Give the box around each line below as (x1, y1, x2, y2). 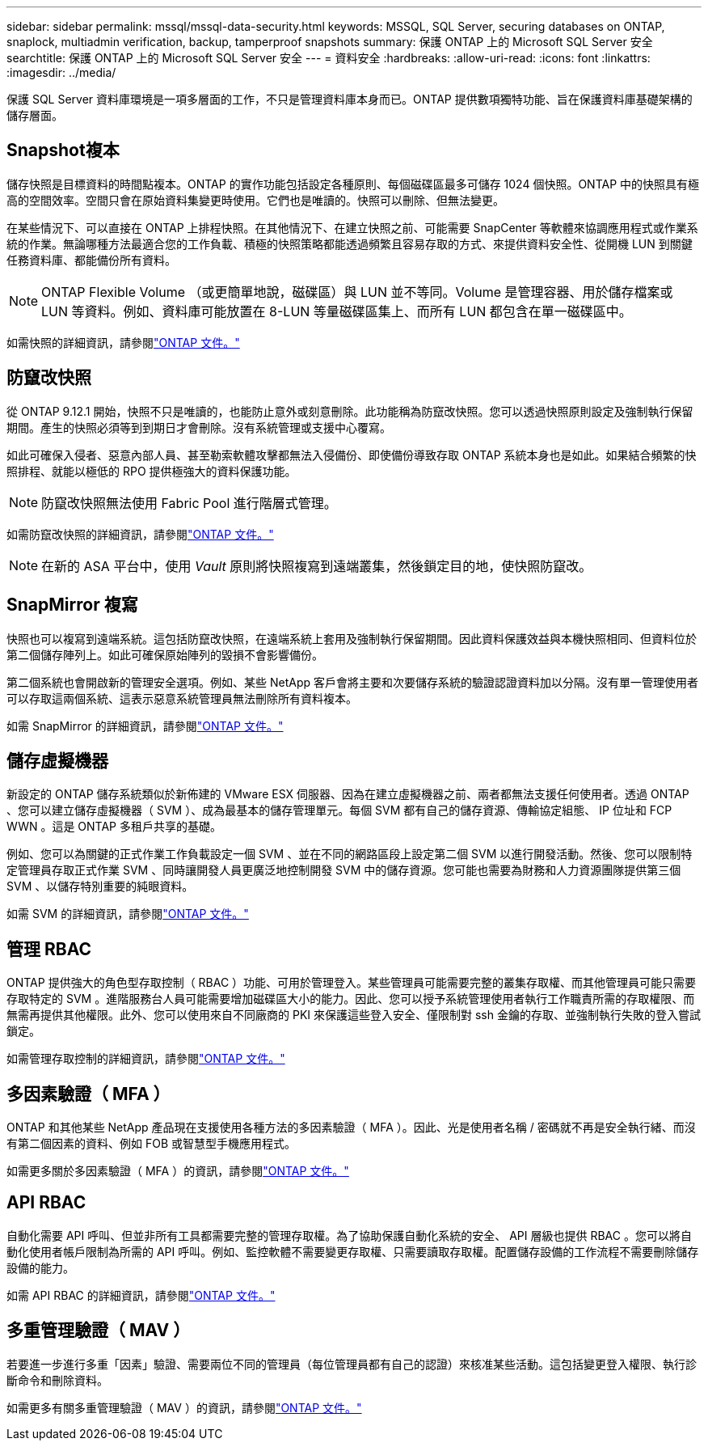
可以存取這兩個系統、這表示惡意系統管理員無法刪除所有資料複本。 (6, 691, 357, 705)
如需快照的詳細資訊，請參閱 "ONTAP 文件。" (6, 335, 240, 349)
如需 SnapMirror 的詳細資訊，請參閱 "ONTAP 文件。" (6, 718, 284, 733)
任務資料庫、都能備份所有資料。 (6, 252, 176, 267)
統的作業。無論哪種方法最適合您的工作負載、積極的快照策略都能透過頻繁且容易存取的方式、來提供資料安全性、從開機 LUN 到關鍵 (6, 236, 693, 251)
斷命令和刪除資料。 (6, 1373, 108, 1387)
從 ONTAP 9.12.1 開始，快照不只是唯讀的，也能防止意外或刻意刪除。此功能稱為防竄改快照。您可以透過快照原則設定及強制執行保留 (6, 404, 693, 418)
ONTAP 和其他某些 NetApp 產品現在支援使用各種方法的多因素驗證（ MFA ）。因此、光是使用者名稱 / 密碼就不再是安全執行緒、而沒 (6, 1120, 696, 1135)
